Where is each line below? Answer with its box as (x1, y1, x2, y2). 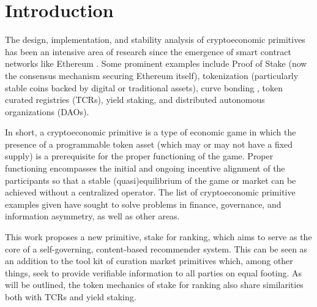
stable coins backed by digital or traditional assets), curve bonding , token (5, 81, 283, 94)
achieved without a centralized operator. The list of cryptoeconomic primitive (5, 186, 296, 199)
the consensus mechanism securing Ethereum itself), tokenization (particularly (5, 69, 299, 81)
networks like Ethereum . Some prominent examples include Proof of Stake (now (5, 57, 307, 70)
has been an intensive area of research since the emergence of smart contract (5, 45, 291, 58)
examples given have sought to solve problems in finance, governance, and (5, 197, 282, 210)
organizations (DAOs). (5, 105, 89, 118)
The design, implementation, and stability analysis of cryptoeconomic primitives (5, 33, 305, 46)
